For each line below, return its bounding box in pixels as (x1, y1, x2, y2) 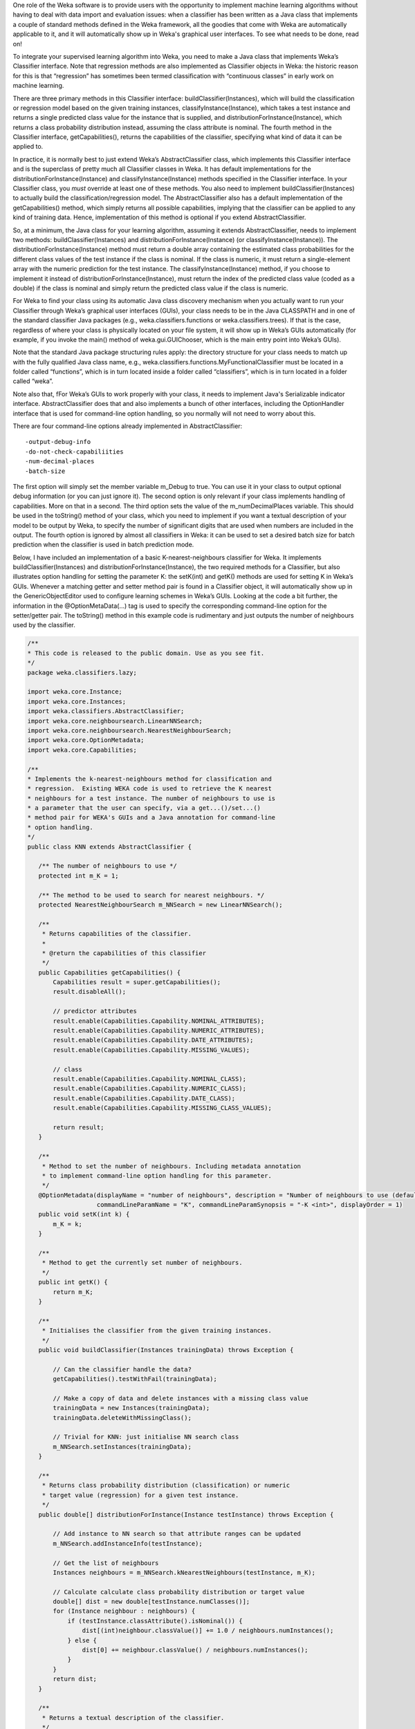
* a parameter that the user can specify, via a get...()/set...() (27, 804, 261, 812)
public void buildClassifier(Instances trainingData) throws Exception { (38, 1346, 294, 1353)
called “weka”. (12, 377, 54, 385)
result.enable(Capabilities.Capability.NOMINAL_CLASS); (53, 1075, 247, 1082)
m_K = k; (53, 1220, 83, 1228)
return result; (53, 1123, 104, 1131)
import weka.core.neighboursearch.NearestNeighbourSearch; (27, 726, 232, 734)
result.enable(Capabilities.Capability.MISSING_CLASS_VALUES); (53, 1104, 273, 1112)
